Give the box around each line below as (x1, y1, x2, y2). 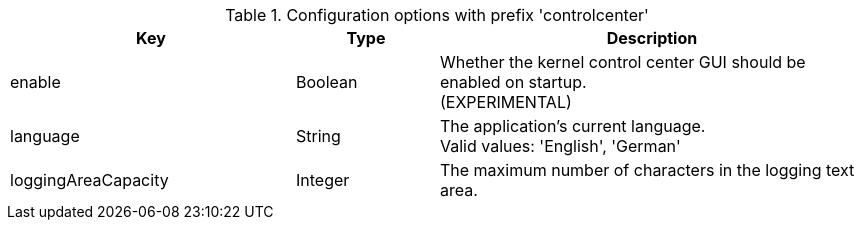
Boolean (295, 72, 358, 92)
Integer (295, 170, 350, 190)
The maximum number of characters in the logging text (439, 160, 855, 180)
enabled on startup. (439, 72, 587, 92)
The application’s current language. (439, 116, 706, 136)
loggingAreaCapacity (10, 170, 169, 190)
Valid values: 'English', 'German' (439, 136, 681, 156)
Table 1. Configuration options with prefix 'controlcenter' (225, 5, 649, 25)
